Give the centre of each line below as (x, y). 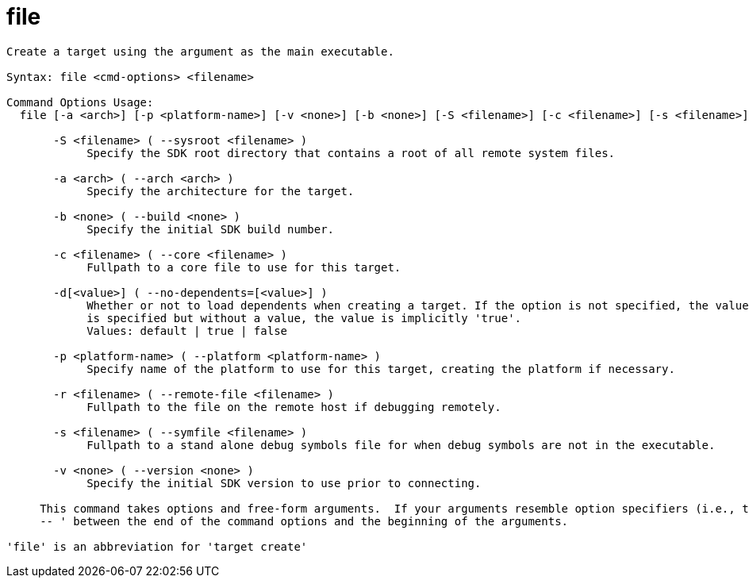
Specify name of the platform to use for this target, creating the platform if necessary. (381, 369)
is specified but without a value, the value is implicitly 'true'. (304, 318)
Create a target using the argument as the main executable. (200, 51)
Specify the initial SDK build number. (211, 229)
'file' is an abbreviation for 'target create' (157, 546)
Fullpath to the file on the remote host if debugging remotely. (294, 407)
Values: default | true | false (187, 330)
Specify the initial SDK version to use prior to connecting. (284, 483)
